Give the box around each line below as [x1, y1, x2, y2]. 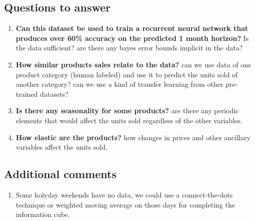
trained [15, 88, 38, 99]
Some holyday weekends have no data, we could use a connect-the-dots [15, 189, 233, 200]
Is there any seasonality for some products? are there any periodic [15, 105, 239, 116]
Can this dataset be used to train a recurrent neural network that [15, 23, 248, 33]
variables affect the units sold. [15, 142, 107, 152]
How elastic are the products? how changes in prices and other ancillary [15, 132, 250, 142]
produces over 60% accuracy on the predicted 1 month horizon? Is [15, 32, 249, 43]
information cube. [15, 209, 70, 220]
